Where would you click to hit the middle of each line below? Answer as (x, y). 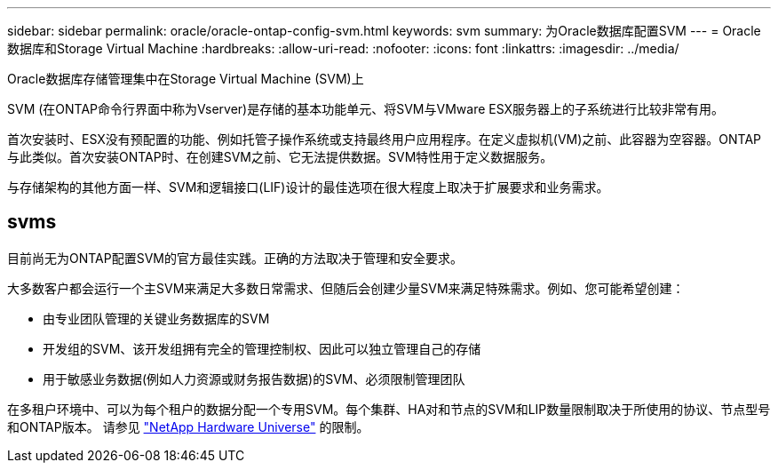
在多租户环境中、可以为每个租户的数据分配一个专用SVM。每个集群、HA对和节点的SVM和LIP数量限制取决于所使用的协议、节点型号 (389, 409)
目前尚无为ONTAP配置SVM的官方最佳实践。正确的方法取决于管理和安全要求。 (235, 258)
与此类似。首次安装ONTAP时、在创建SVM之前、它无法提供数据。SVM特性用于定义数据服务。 (280, 157)
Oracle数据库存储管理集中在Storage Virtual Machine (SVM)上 (186, 79)
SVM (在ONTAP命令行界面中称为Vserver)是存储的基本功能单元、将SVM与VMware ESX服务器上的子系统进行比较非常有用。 (366, 109)
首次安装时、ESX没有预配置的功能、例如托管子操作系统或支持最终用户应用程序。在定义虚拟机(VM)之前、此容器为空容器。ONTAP (385, 139)
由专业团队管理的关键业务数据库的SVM (156, 318)
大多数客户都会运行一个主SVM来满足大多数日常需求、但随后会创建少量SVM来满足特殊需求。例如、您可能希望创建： (346, 288)
